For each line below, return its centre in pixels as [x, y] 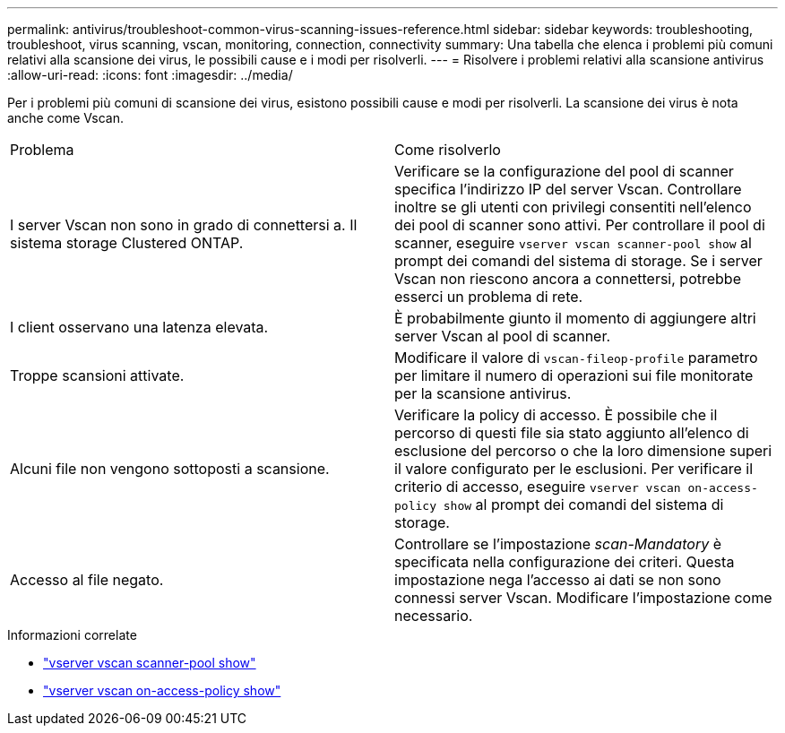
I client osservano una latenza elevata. [139, 327]
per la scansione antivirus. [483, 393]
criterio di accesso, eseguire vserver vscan [538, 487]
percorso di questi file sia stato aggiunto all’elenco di [572, 433]
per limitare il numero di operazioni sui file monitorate [574, 375]
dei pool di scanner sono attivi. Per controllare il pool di [580, 225]
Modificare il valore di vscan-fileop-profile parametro [576, 358]
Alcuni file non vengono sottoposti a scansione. [170, 469]
